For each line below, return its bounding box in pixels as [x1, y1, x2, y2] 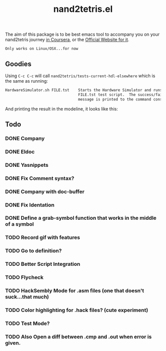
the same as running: [5, 78, 48, 84]
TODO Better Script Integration [5, 261, 81, 268]
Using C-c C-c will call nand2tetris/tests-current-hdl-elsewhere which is [5, 73, 156, 79]
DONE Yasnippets [5, 161, 48, 168]
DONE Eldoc [5, 148, 35, 155]
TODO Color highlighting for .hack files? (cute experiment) [5, 307, 148, 313]
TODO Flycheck [5, 274, 43, 281]
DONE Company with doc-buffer [5, 188, 85, 195]
